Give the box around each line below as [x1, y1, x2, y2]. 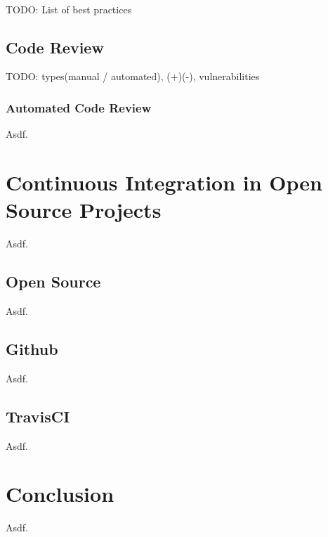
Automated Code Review [6, 98, 152, 116]
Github [6, 337, 58, 359]
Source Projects [6, 195, 162, 224]
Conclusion [6, 479, 114, 508]
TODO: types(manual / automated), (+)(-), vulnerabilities [6, 69, 260, 84]
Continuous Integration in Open [6, 167, 322, 196]
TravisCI [6, 405, 70, 427]
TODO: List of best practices [6, 1, 132, 16]
